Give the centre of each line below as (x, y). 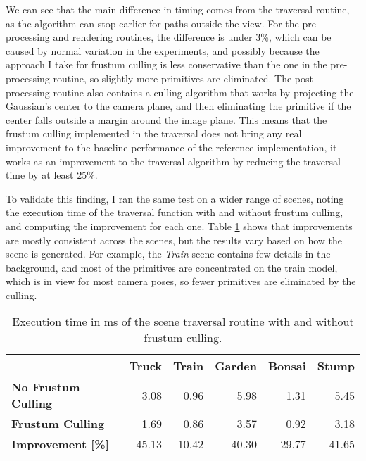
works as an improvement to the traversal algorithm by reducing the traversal (173, 161)
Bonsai (287, 366)
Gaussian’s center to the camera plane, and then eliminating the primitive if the (178, 106)
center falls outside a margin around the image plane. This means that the (166, 119)
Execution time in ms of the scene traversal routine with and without (183, 322)
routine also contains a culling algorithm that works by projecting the (203, 92)
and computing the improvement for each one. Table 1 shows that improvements (179, 226)
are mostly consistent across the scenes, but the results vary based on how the (174, 240)
